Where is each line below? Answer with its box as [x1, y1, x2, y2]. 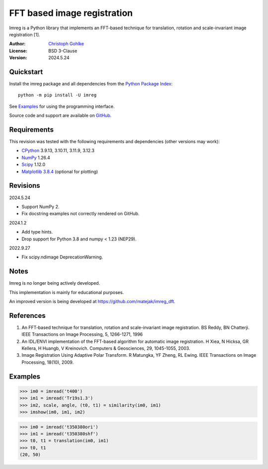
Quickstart [9, 68, 43, 76]
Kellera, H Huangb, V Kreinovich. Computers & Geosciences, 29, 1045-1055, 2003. [21, 345, 191, 351]
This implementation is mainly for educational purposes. [9, 289, 124, 295]
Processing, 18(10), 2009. [21, 359, 74, 365]
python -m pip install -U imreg [18, 92, 97, 98]
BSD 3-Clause [48, 48, 77, 54]
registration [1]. [9, 31, 40, 37]
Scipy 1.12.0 [21, 161, 46, 167]
